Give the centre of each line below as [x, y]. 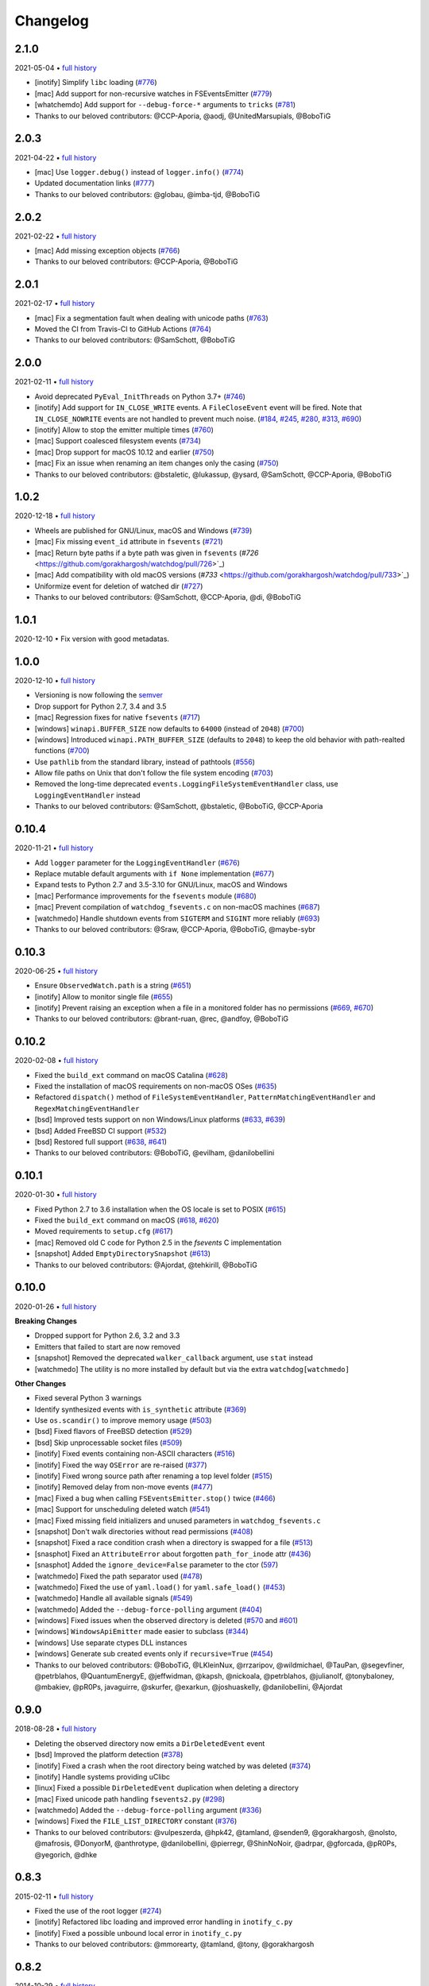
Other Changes [41, 1383]
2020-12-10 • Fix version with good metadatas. [92, 639]
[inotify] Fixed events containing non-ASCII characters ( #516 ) [135, 1454]
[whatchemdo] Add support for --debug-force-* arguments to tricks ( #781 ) [165, 105]
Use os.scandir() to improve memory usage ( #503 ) [123, 1420]
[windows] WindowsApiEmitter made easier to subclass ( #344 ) [141, 1632]
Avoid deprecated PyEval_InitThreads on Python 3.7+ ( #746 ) [140, 396]
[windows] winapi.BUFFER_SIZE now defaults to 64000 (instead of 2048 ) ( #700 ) [170, 728]
